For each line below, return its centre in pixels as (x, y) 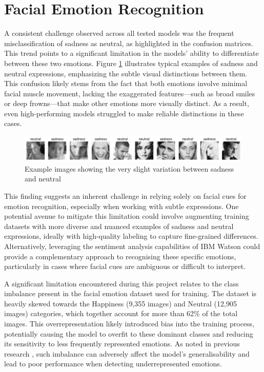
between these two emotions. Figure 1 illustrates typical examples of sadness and (131, 63)
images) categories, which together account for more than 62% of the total (121, 313)
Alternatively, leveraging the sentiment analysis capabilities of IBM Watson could (132, 246)
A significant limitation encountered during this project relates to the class (121, 283)
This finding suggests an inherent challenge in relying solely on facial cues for (125, 195)
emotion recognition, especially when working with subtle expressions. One (121, 206)
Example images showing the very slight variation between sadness (129, 168)
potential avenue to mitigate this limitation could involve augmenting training (127, 216)
